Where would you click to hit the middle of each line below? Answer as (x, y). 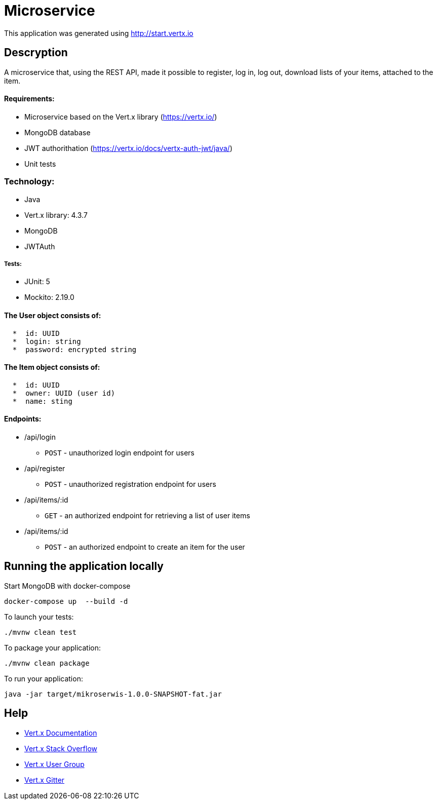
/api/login (40, 437)
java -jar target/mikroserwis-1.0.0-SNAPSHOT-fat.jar (113, 694)
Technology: (29, 182)
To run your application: (44, 678)
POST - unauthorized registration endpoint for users (130, 484)
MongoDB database (57, 132)
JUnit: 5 (37, 282)
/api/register (45, 468)
